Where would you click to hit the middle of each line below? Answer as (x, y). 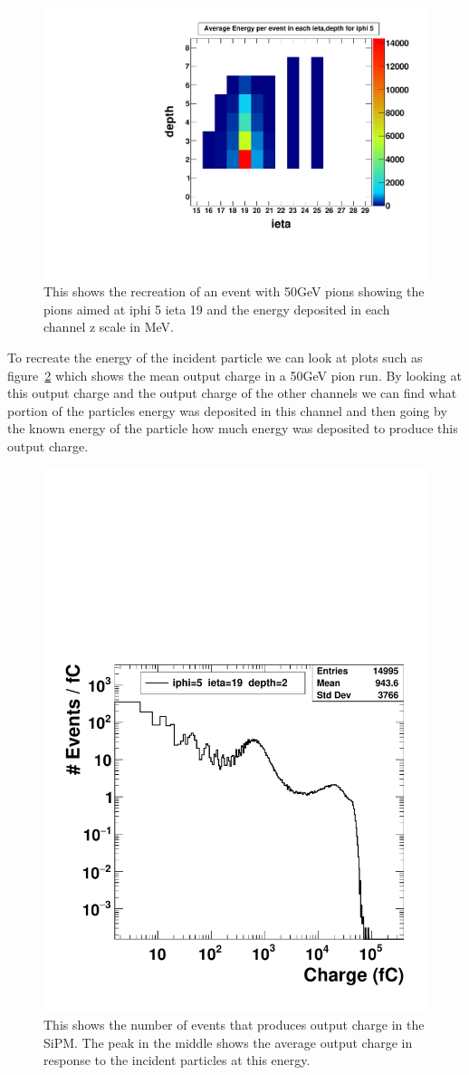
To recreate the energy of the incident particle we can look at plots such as (215, 358)
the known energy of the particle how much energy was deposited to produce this (233, 428)
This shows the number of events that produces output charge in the (234, 1025)
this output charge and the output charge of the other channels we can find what (232, 393)
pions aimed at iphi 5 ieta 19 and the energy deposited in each (217, 309)
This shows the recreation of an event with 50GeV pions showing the (234, 291)
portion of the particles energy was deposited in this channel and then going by (227, 410)
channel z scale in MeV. (109, 327)
